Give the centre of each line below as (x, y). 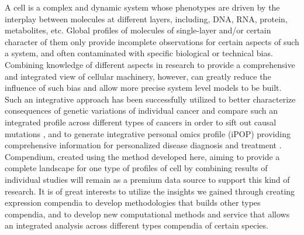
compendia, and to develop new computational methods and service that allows (147, 214)
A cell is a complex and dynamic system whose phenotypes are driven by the (142, 7)
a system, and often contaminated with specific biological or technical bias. (139, 53)
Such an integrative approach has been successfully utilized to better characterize (150, 99)
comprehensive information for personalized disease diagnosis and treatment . (143, 145)
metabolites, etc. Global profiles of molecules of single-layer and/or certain (138, 30)
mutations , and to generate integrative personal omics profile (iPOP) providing (148, 133)
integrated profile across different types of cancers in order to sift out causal (141, 122)
